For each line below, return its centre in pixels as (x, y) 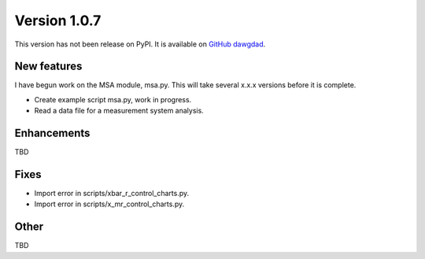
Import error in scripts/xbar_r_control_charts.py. (112, 194)
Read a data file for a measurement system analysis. (119, 111)
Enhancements (52, 133)
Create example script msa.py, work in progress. (113, 99)
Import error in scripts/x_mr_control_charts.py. (109, 204)
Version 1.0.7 (58, 20)
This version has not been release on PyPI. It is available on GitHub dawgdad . (140, 44)
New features (48, 67)
